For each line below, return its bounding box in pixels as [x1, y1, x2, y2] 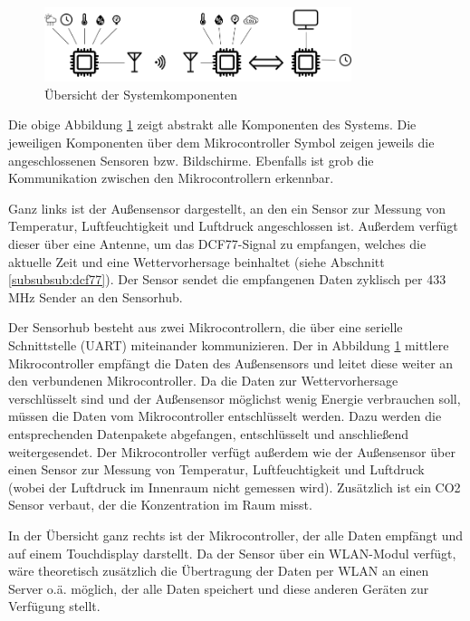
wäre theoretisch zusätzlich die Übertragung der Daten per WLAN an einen [8, 561, 429, 580]
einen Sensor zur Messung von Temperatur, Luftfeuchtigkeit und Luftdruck [8, 460, 425, 479]
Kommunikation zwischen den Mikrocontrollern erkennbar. [8, 168, 334, 187]
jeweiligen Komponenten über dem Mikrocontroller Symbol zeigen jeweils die [8, 133, 435, 152]
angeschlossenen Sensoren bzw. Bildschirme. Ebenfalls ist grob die [8, 150, 374, 169]
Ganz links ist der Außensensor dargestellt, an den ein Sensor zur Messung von [8, 198, 446, 217]
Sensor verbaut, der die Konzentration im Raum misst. [8, 495, 312, 514]
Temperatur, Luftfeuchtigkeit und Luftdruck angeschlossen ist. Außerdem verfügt [8, 216, 458, 235]
